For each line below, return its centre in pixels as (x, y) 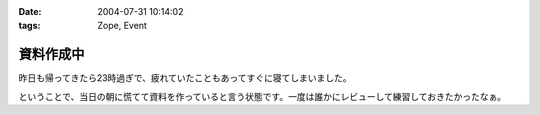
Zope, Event (122, 26)
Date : (30, 11)
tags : (29, 26)
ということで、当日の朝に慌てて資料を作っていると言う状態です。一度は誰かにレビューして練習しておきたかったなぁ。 (262, 96)
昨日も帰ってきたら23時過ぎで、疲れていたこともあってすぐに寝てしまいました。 (185, 78)
